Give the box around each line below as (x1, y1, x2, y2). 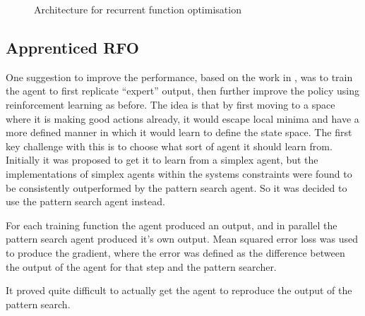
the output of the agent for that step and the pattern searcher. (6, 259, 277, 274)
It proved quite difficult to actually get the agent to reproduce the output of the (6, 283, 352, 298)
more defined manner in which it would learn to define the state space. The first (6, 125, 352, 140)
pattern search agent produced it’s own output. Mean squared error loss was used (6, 231, 358, 246)
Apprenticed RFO (6, 36, 139, 58)
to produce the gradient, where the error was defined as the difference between (6, 245, 345, 260)
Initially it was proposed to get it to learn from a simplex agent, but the (6, 152, 318, 167)
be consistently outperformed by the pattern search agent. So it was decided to (6, 180, 347, 195)
